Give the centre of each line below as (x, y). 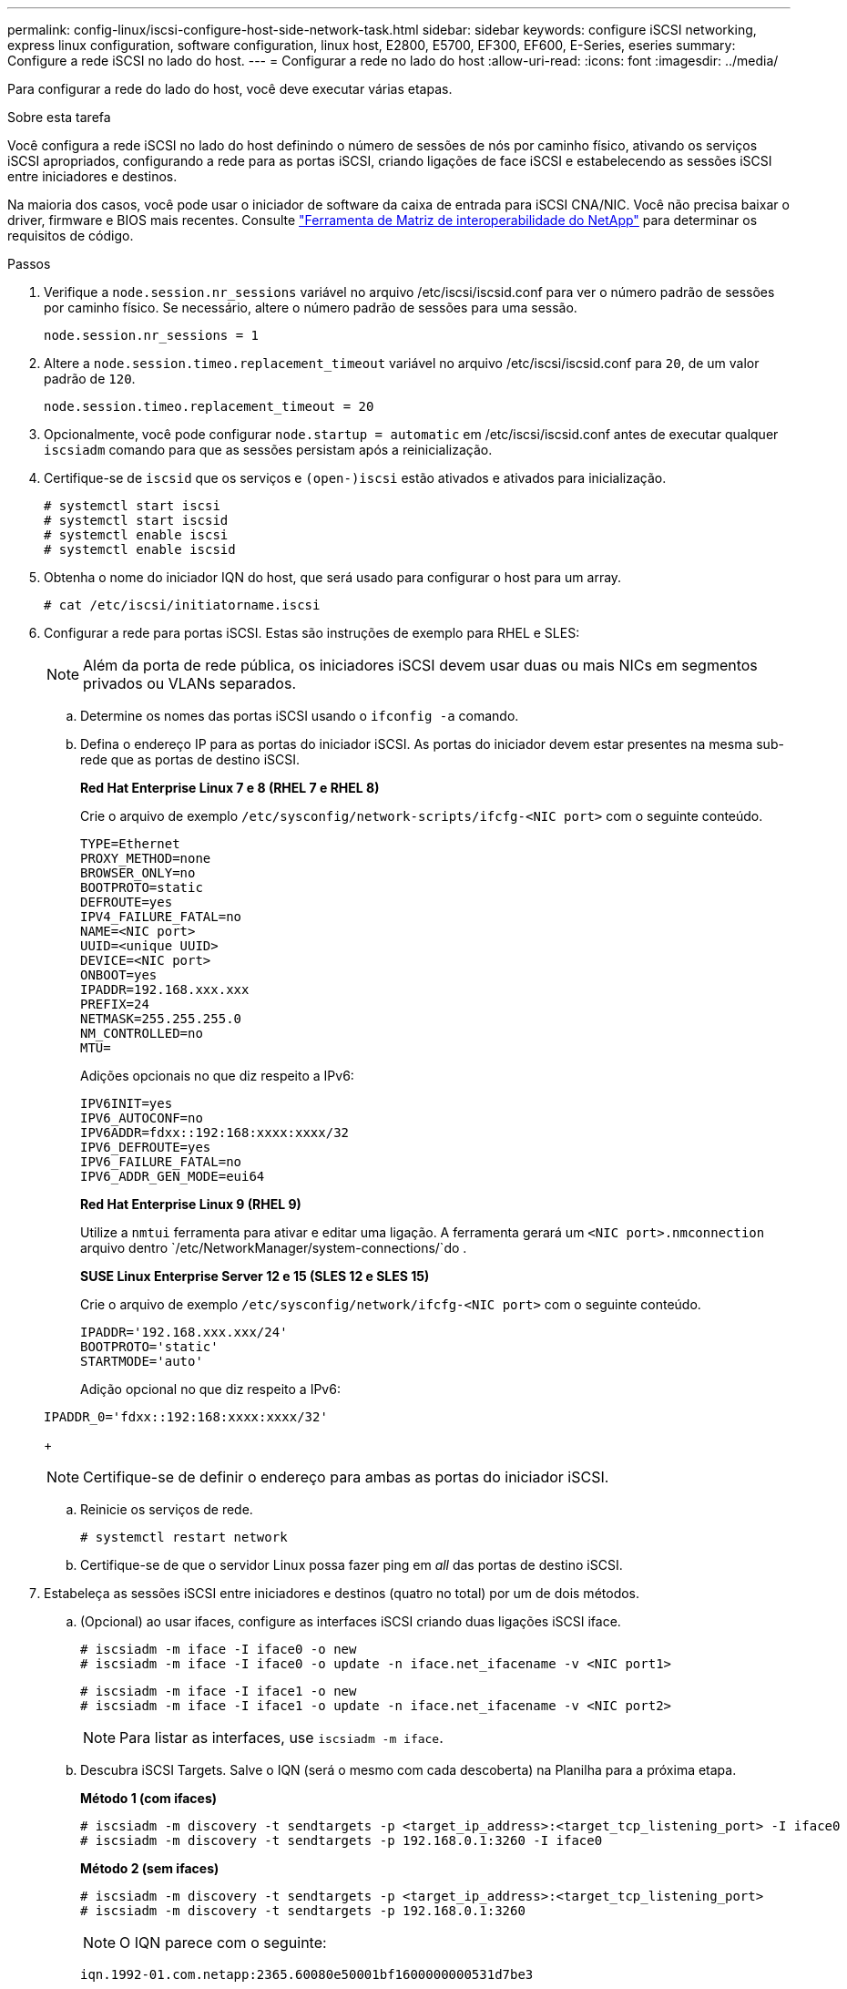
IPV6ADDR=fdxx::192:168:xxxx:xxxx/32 (215, 1133)
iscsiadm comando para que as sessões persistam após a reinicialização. (268, 450)
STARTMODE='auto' (142, 1361)
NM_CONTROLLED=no (142, 1033)
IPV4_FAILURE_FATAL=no (161, 917)
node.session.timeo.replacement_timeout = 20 (209, 406)
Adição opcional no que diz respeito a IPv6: (210, 1389)
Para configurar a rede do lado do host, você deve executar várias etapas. (230, 89)
